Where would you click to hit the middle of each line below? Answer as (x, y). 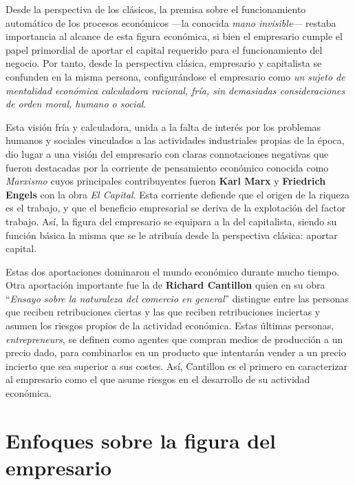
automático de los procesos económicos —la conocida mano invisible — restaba (171, 22)
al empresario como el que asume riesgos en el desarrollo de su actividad (158, 379)
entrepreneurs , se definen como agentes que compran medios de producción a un (174, 339)
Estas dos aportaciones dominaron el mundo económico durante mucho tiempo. (173, 271)
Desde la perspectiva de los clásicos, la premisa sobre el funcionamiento (156, 9)
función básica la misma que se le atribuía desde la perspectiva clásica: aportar (172, 235)
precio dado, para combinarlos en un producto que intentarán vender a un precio (176, 352)
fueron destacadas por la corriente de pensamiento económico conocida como (167, 167)
